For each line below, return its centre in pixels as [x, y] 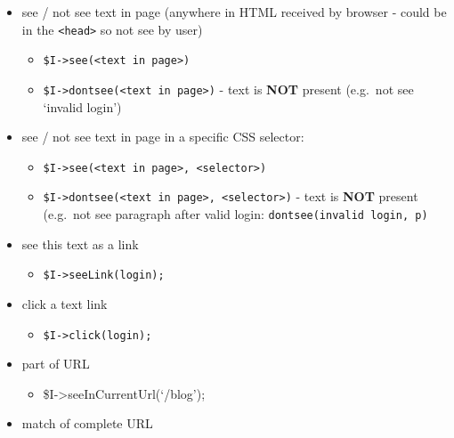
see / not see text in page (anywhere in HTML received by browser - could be [234, 12]
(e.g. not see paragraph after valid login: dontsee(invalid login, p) [235, 214]
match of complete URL [87, 423]
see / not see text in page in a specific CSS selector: [163, 137]
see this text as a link [80, 243]
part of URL [56, 364]
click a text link [65, 303]
